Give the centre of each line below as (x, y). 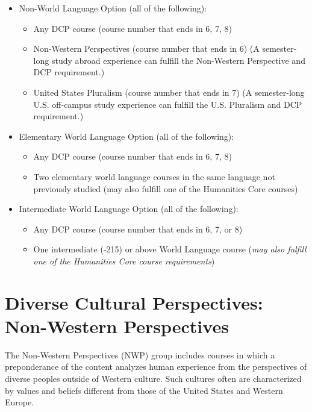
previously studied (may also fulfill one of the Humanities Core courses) (166, 188)
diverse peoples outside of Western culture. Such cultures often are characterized (153, 378)
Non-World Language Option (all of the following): (113, 8)
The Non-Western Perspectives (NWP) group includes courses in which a (140, 354)
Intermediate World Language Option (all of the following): (129, 209)
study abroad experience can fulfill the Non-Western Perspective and (178, 60)
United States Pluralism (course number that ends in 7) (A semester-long (169, 92)
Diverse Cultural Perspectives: (134, 302)
